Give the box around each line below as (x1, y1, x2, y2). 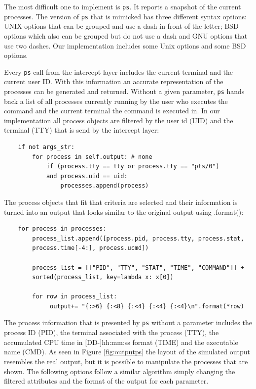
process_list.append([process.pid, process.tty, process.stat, (32, 235, 244, 242)
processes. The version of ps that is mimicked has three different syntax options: (4, 11, 247, 21)
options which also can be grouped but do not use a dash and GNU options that (4, 30, 248, 41)
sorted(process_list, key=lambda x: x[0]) (32, 274, 174, 281)
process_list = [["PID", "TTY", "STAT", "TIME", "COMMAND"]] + (32, 264, 244, 271)
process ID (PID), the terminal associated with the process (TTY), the (4, 327, 219, 338)
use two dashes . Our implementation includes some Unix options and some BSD (4, 40, 246, 50)
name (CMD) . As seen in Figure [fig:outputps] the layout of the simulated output (4, 346, 250, 357)
